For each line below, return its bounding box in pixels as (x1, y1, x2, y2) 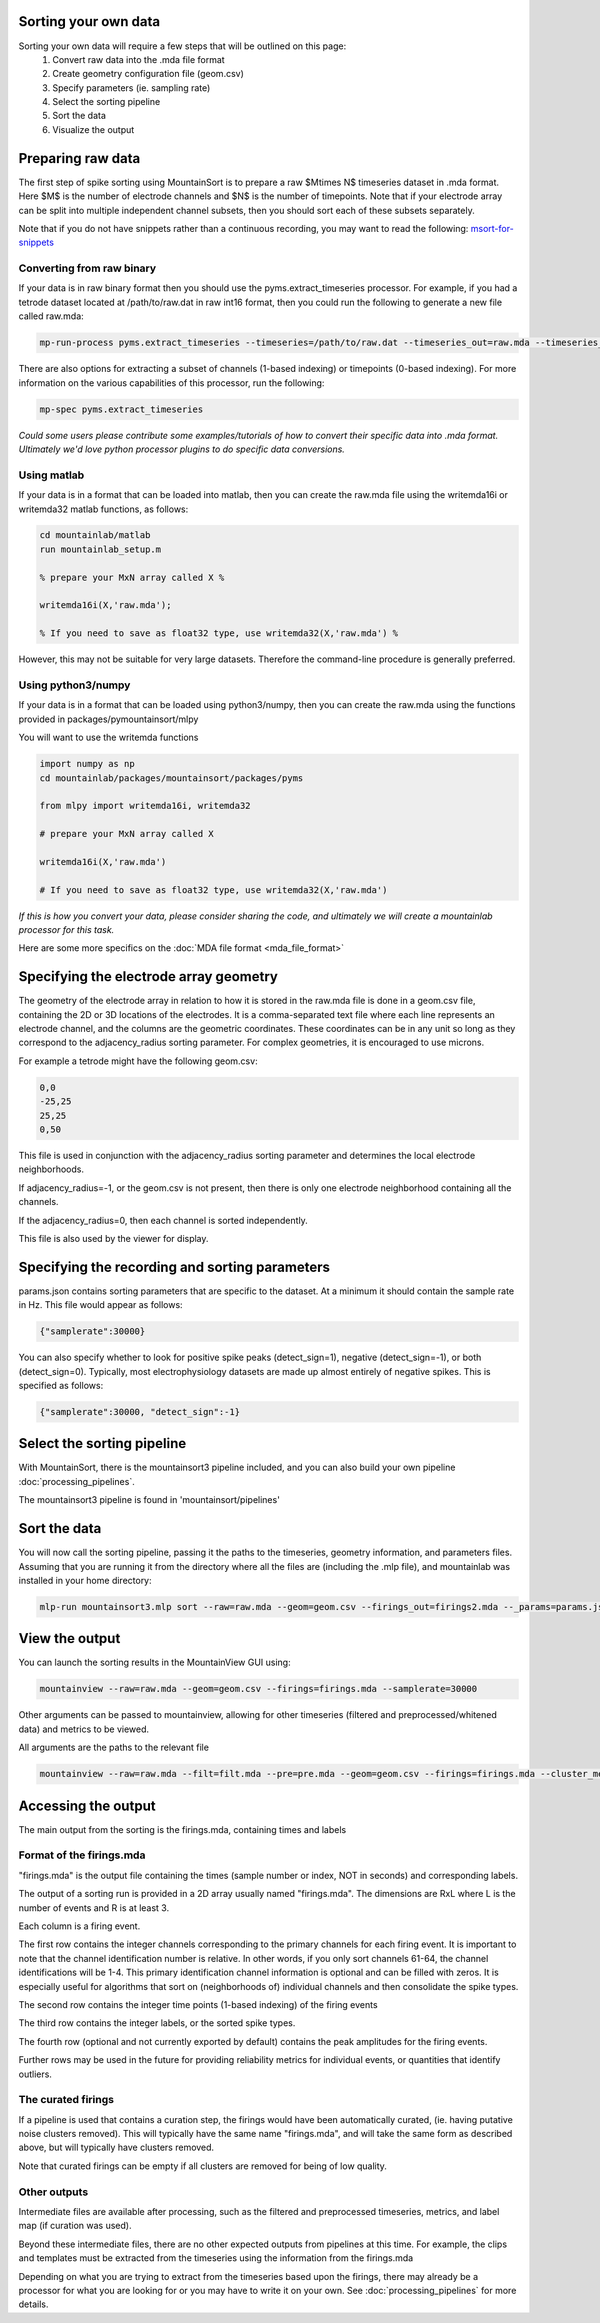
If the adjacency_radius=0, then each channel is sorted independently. (18, 1214, 309, 1226)
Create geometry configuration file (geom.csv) (52, 68, 245, 80)
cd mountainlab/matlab (39, 530, 151, 541)
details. (18, 2298, 49, 2310)
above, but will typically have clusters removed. (18, 2141, 215, 2154)
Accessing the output (18, 1797, 156, 1814)
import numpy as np (39, 758, 135, 770)
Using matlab (18, 468, 85, 482)
